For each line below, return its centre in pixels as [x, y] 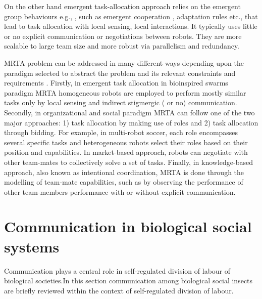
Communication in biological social [128, 226]
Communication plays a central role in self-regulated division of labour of [117, 270]
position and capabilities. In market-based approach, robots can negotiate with [126, 152]
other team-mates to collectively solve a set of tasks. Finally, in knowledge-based [128, 162]
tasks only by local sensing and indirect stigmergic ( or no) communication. [121, 102]
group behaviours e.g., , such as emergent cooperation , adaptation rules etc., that [131, 16]
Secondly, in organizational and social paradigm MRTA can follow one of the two [129, 112]
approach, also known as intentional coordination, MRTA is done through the [124, 172]
